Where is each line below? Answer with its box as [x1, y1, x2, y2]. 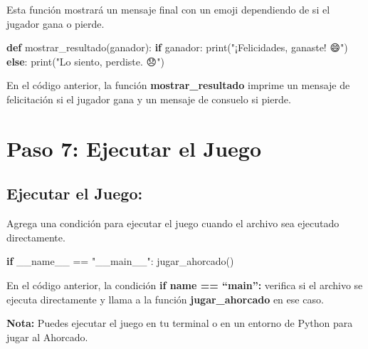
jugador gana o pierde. [6, 16, 105, 31]
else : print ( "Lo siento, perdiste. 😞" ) [6, 53, 164, 68]
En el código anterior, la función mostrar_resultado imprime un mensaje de [6, 78, 350, 93]
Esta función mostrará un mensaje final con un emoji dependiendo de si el [6, 2, 330, 16]
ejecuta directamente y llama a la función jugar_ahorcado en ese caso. [6, 291, 324, 306]
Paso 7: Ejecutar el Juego [6, 133, 262, 162]
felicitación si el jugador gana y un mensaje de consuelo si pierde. [6, 91, 291, 106]
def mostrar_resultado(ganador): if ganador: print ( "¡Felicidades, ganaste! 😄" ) [6, 40, 348, 55]
